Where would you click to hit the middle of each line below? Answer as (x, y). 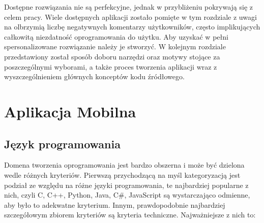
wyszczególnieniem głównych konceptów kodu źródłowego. (94, 76)
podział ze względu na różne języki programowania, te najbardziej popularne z (126, 185)
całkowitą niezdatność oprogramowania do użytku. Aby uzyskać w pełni (116, 36)
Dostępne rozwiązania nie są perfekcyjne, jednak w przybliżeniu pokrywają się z (129, 7)
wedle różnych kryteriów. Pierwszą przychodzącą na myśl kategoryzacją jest (122, 174)
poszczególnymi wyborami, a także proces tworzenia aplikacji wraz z (111, 66)
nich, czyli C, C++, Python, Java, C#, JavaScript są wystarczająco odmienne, (127, 195)
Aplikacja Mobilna (70, 111)
